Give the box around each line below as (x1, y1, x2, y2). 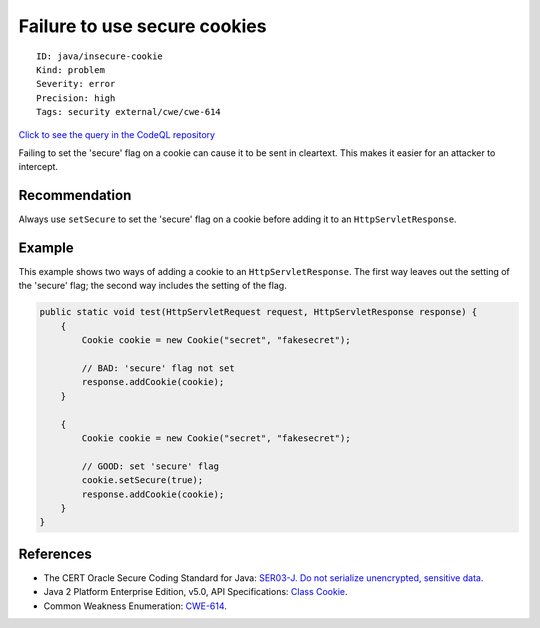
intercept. (18, 161, 59, 173)
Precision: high (36, 92, 116, 104)
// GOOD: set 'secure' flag (81, 460, 220, 472)
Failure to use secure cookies (18, 15, 267, 37)
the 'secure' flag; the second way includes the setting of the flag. (18, 280, 287, 292)
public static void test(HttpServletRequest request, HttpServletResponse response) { (39, 306, 478, 318)
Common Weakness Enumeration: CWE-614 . (43, 600, 227, 612)
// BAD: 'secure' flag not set (81, 363, 235, 374)
